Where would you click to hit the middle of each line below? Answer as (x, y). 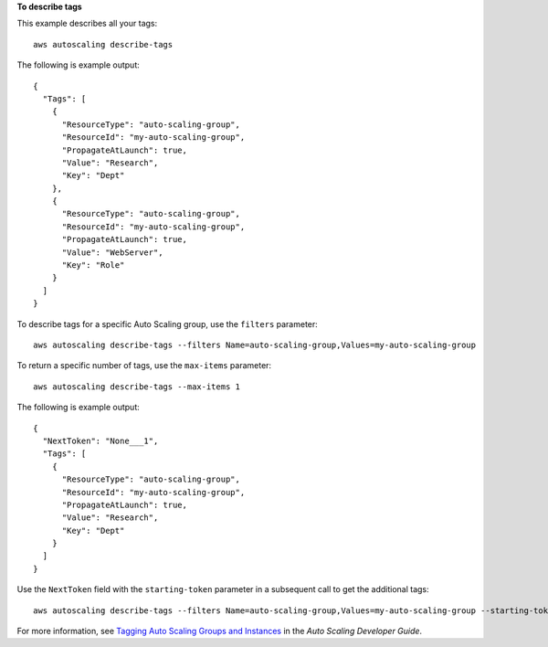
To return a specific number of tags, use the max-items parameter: (144, 366)
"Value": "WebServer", (112, 252)
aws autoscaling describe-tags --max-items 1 (137, 387)
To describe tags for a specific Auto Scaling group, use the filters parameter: (168, 323)
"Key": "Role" (93, 265)
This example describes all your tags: (87, 24)
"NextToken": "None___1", (100, 440)
